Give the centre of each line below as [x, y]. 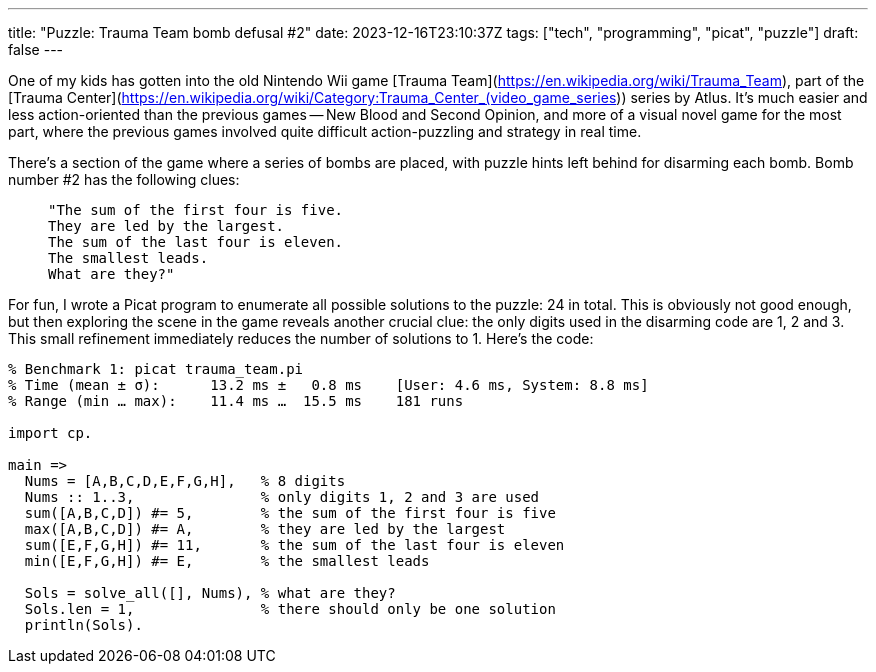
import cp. [50, 433]
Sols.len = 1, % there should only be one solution [290, 609]
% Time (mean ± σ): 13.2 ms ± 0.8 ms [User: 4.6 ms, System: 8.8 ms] [328, 385]
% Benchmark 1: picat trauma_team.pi [156, 369]
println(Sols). [83, 625]
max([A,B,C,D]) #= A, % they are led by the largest [265, 529]
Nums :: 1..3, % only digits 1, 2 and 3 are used [282, 497]
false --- [36, 49]
